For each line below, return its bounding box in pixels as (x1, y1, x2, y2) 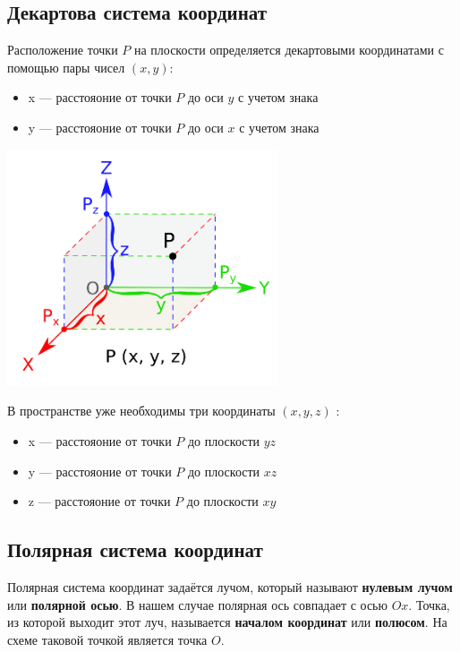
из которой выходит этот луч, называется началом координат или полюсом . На (7, 613, 447, 631)
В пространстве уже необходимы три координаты (7, 401, 276, 420)
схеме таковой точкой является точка (7, 630, 208, 648)
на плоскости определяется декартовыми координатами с (133, 40, 444, 59)
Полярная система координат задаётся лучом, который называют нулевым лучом (7, 578, 453, 596)
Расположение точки (7, 40, 118, 59)
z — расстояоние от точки (28, 492, 171, 510)
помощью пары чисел (7, 57, 125, 76)
